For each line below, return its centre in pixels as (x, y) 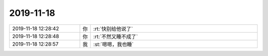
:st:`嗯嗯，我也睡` (114, 44)
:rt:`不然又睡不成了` (116, 36)
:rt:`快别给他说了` (113, 29)
